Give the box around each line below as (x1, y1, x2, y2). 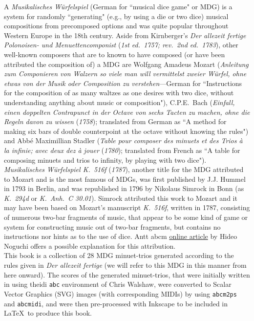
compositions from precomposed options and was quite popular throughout (4, 21, 229, 31)
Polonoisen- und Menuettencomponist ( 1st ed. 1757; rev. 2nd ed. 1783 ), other (4, 40, 238, 50)
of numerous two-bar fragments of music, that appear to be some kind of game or (4, 212, 248, 222)
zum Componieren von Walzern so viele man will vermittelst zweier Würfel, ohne (4, 68, 247, 79)
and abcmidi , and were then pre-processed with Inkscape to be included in (4, 298, 228, 308)
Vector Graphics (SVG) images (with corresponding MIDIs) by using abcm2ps (4, 288, 237, 299)
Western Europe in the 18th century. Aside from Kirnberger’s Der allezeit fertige (4, 30, 246, 40)
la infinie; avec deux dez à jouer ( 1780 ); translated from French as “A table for (4, 145, 240, 155)
